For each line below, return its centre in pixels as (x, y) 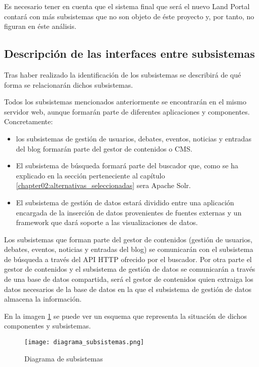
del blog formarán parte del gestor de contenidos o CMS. (104, 148)
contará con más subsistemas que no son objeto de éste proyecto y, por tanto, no (129, 16)
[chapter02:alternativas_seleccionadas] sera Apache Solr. (103, 185)
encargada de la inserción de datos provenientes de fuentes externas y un (129, 212)
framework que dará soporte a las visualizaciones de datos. (107, 222)
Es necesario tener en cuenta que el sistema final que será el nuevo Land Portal (127, 6)
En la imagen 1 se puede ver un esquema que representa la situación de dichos (125, 316)
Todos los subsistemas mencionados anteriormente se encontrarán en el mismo (125, 102)
